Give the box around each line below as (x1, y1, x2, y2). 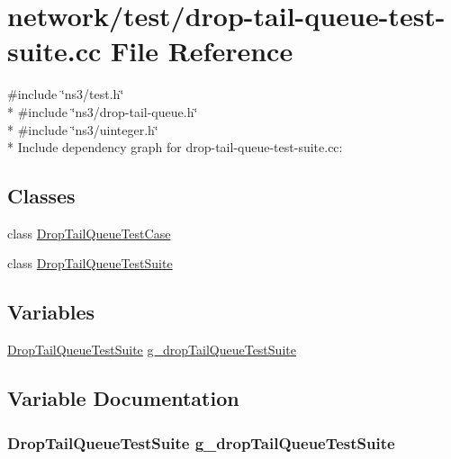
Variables (7, 298, 95, 326)
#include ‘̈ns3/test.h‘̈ (7, 85, 124, 103)
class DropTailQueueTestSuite (7, 254, 173, 273)
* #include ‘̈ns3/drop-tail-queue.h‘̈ (7, 102, 198, 121)
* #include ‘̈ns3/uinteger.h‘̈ (7, 120, 158, 139)
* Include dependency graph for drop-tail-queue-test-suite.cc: (7, 138, 343, 157)
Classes (7, 182, 76, 210)
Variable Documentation (7, 384, 239, 412)
